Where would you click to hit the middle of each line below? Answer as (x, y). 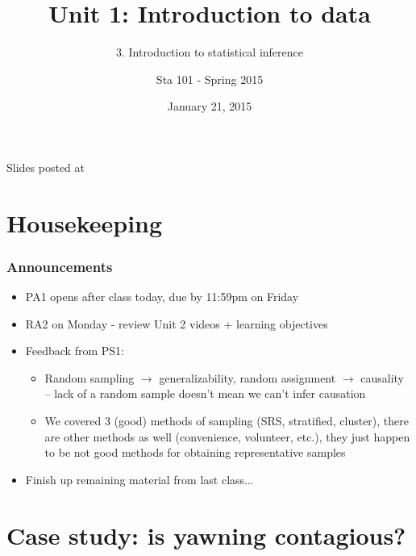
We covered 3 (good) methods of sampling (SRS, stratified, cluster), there (227, 421)
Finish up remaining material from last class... (139, 479)
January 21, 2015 (210, 106)
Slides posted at (46, 167)
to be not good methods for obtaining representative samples (195, 452)
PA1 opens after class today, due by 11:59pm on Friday (162, 297)
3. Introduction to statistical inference (210, 52)
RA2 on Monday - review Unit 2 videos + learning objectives (177, 323)
